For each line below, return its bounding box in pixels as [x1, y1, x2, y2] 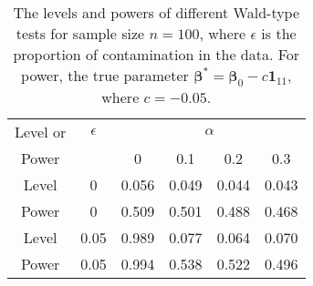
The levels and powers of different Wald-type [13, 2, 300, 23]
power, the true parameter [21, 65, 189, 86]
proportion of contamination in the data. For [13, 44, 300, 65]
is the [261, 23, 297, 44]
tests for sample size [16, 23, 145, 44]
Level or [15, 121, 67, 143]
